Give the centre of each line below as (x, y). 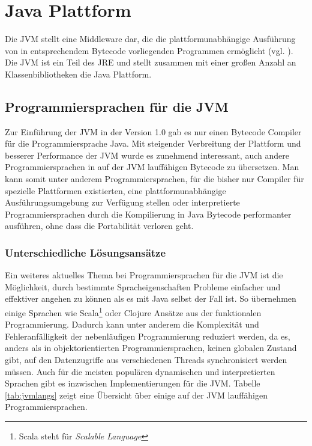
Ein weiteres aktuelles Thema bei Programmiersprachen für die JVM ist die (144, 275)
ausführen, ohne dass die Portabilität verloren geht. (99, 226)
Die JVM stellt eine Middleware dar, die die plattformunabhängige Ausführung (150, 39)
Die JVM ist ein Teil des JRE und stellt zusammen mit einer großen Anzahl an (151, 62)
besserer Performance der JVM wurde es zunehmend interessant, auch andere (147, 155)
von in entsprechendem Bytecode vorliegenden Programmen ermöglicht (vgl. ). (149, 50)
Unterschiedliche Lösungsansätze (85, 252)
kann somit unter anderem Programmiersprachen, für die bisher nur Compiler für (154, 179)
